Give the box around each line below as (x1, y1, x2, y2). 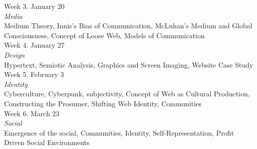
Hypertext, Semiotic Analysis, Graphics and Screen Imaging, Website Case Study (4, 59, 254, 70)
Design (4, 49, 25, 60)
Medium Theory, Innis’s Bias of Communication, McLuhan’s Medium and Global (4, 20, 253, 31)
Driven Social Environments (4, 137, 90, 148)
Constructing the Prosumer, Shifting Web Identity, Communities (4, 98, 202, 108)
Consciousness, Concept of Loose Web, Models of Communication (4, 30, 205, 40)
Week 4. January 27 (4, 40, 65, 50)
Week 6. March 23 (4, 108, 59, 118)
